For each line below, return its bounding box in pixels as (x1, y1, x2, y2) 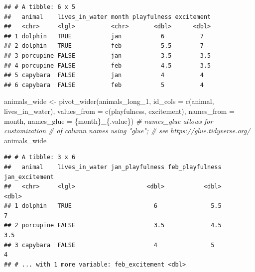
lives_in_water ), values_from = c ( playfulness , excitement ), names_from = (4, 105, 235, 116)
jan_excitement (4, 173, 54, 181)
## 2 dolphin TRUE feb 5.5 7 (4, 42, 204, 50)
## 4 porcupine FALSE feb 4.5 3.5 (4, 62, 211, 69)
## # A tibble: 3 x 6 (4, 154, 76, 161)
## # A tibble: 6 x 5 (4, 3, 76, 10)
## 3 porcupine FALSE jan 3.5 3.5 (4, 52, 211, 59)
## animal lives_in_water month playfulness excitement (4, 13, 211, 20)
